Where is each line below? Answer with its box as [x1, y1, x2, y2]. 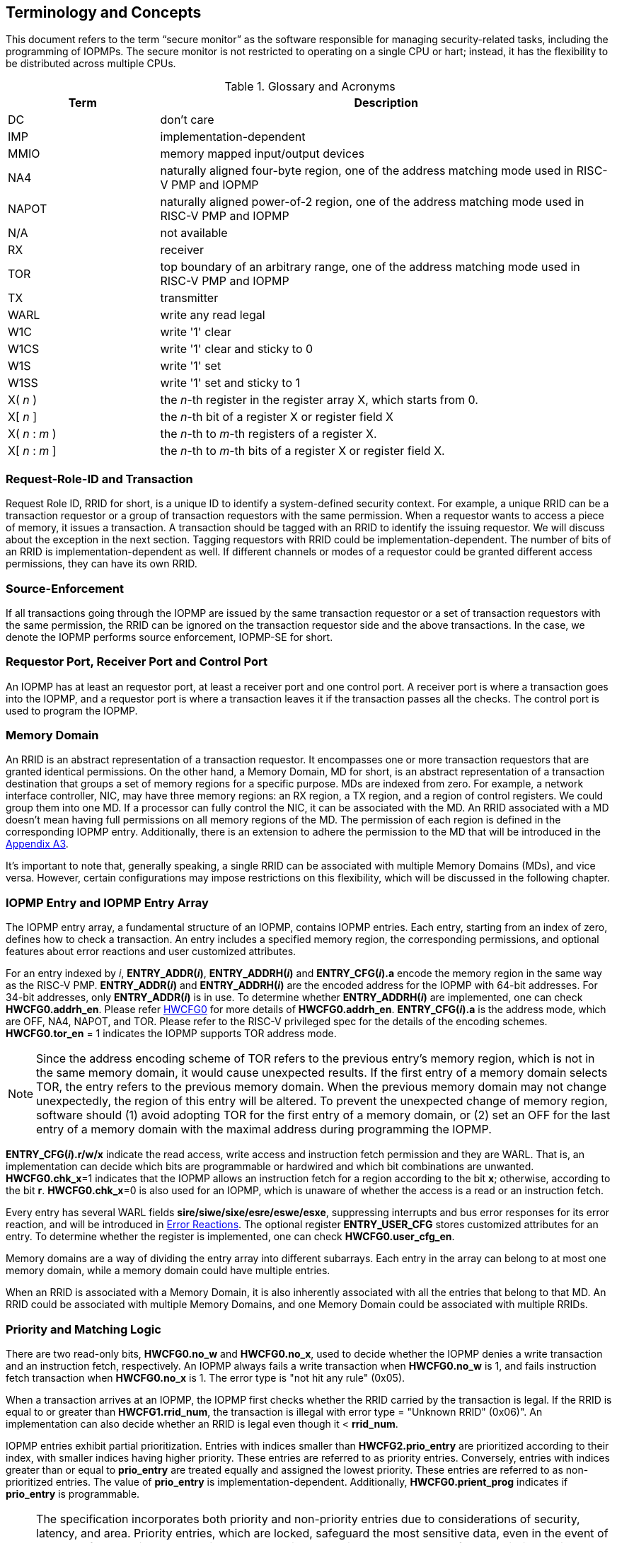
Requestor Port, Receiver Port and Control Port [6, 654, 267, 669]
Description [354, 96, 418, 110]
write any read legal [160, 308, 265, 323]
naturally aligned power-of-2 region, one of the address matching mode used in [160, 195, 584, 209]
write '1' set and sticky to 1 [160, 376, 301, 391]
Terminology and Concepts [6, 4, 202, 21]
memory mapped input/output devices [160, 146, 364, 161]
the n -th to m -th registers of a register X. [160, 427, 377, 441]
